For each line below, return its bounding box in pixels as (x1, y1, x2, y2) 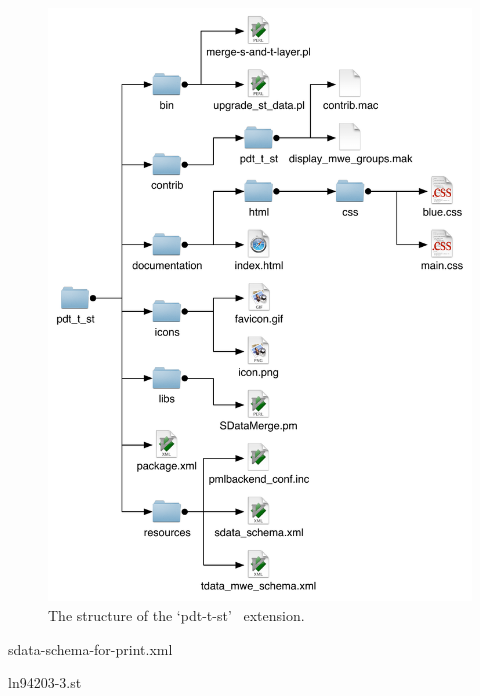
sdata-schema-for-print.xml (8, 638, 173, 659)
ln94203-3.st (8, 672, 82, 693)
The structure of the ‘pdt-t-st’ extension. (48, 604, 305, 625)
